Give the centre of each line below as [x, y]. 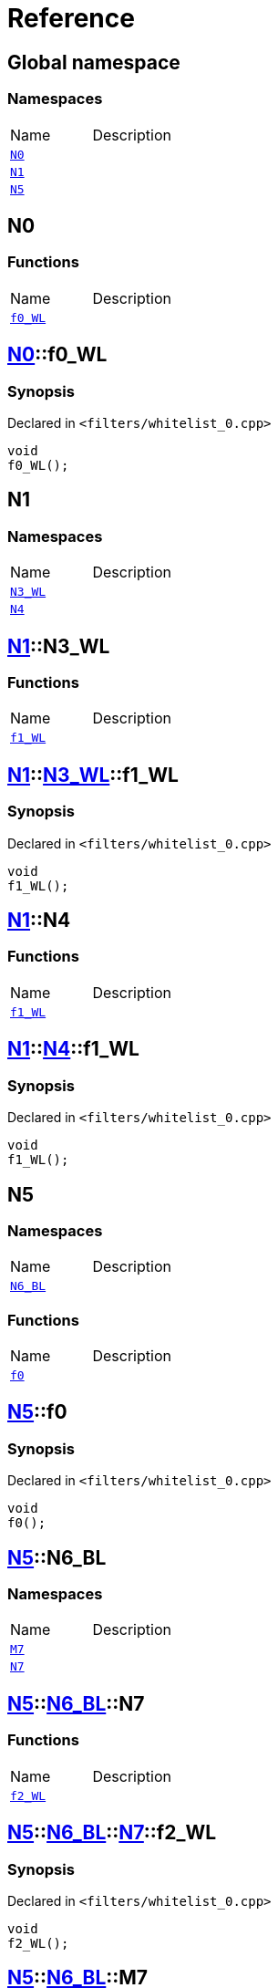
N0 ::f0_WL [57, 355]
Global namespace [94, 62]
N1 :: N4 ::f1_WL [73, 1049]
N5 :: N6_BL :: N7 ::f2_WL [112, 1833]
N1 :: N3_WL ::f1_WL [93, 775]
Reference [71, 18]
